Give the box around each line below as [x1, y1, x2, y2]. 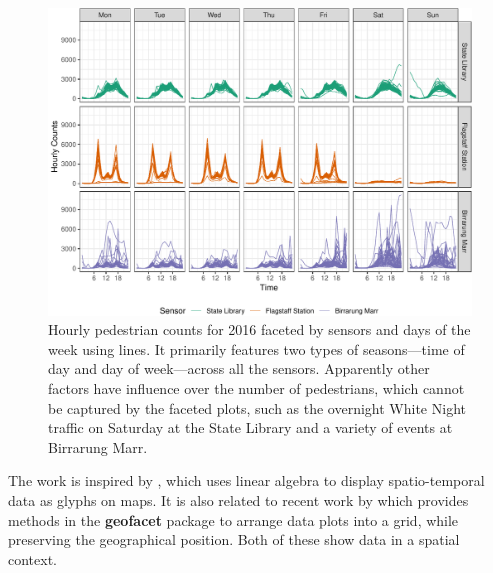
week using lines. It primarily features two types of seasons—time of [48, 338, 465, 359]
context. [8, 548, 57, 569]
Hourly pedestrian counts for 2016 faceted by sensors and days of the [48, 319, 471, 340]
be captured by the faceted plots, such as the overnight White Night [48, 397, 466, 418]
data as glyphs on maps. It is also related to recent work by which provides [8, 489, 469, 510]
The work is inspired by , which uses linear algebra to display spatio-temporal [8, 470, 485, 491]
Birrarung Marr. [48, 436, 148, 457]
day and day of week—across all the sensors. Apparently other [48, 358, 430, 379]
